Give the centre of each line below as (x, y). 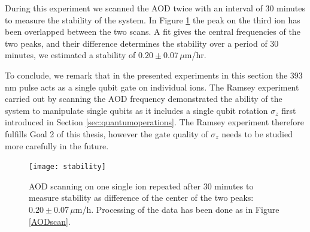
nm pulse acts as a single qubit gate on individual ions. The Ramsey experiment (152, 87)
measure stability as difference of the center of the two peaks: (141, 198)
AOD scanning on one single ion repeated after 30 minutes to (141, 186)
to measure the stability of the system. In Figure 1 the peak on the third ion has (153, 19)
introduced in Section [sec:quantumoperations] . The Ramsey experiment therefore (154, 122)
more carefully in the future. (57, 145)
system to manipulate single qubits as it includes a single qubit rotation (136, 110)
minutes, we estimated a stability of (70, 55)
